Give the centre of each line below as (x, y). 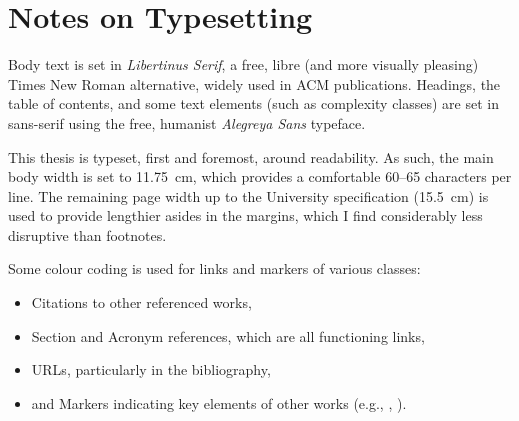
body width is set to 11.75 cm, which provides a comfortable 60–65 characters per (260, 176)
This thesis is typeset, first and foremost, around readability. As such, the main (251, 156)
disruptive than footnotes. (87, 234)
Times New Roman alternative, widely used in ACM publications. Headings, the (254, 83)
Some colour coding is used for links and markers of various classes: (214, 268)
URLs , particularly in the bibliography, (151, 369)
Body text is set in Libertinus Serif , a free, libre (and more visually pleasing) (243, 64)
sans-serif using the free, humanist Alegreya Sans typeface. (187, 122)
